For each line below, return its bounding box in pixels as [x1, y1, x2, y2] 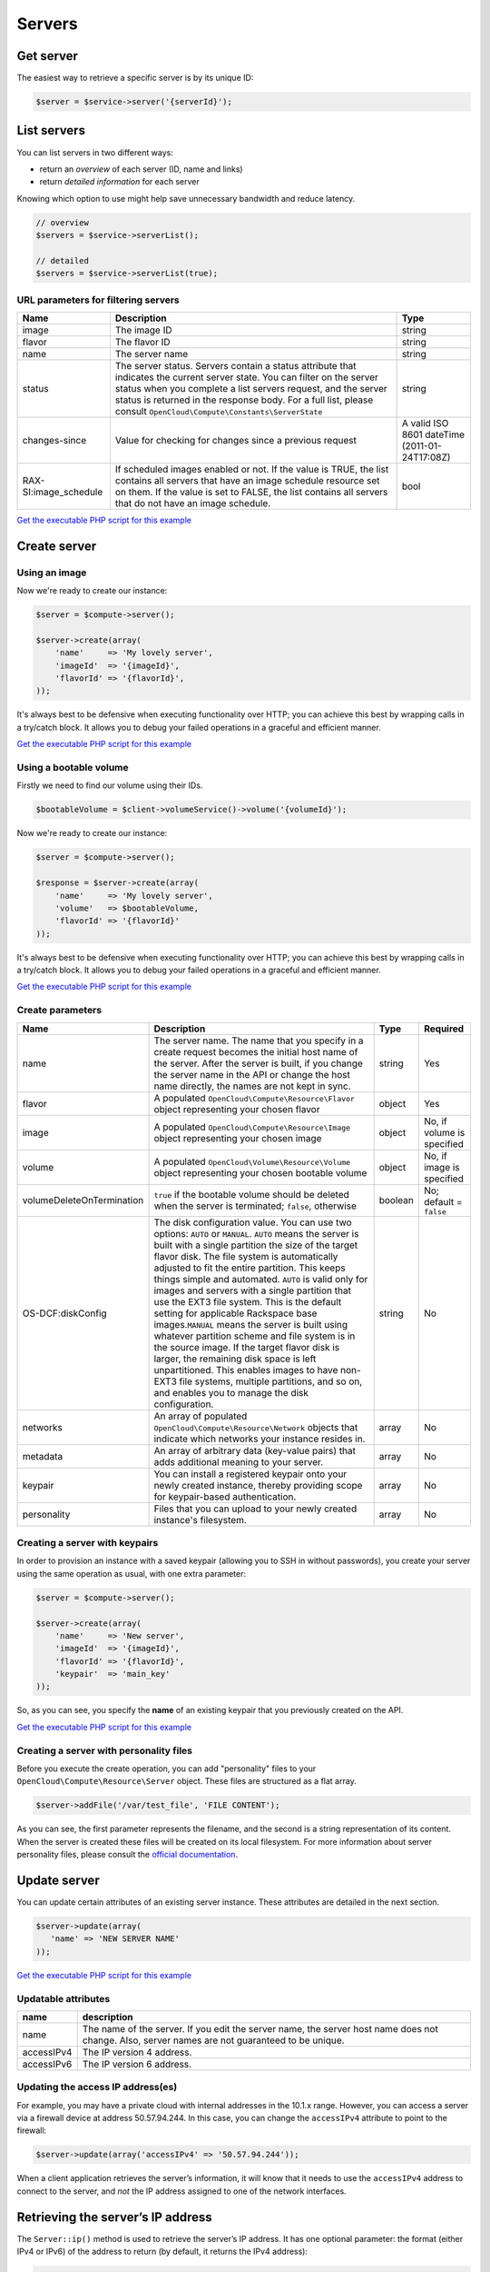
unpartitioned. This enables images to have [153, 1363, 338, 1376]
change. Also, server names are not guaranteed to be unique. [82, 2034, 345, 2047]
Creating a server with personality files [16, 1744, 192, 1757]
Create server [16, 538, 97, 553]
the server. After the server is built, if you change [153, 1057, 363, 1070]
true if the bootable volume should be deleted [153, 1189, 349, 1201]
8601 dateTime [401, 428, 465, 441]
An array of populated [153, 1410, 248, 1422]
